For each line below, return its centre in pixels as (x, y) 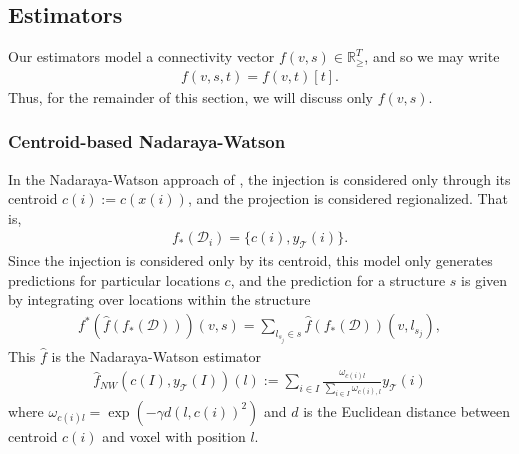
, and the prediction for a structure (338, 279)
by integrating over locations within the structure (159, 299)
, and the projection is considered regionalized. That (347, 198)
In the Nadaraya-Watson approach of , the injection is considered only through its (259, 178)
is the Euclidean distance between (407, 410)
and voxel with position (174, 435)
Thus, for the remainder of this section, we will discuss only (190, 96)
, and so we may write (432, 56)
